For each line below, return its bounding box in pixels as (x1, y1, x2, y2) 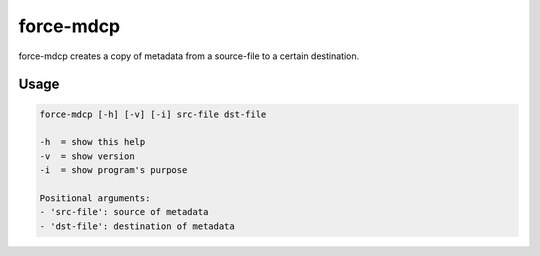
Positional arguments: (39, 192, 151, 204)
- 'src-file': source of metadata (39, 206, 209, 218)
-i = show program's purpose (39, 165, 188, 176)
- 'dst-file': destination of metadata (39, 220, 235, 232)
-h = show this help (39, 136, 146, 148)
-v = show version (39, 150, 135, 162)
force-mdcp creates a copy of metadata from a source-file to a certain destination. (18, 50, 360, 62)
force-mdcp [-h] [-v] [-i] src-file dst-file (39, 108, 267, 120)
